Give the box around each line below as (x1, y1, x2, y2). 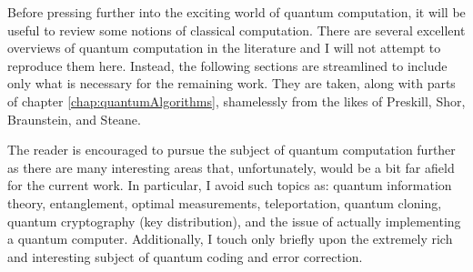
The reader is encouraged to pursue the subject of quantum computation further (7, 140, 456, 159)
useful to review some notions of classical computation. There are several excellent (7, 20, 466, 39)
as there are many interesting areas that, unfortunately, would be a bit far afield (7, 157, 455, 176)
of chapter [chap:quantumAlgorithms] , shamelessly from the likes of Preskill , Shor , (7, 91, 466, 110)
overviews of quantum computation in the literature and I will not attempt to (7, 38, 441, 57)
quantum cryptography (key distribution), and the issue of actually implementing (7, 211, 461, 230)
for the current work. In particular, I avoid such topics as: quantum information (7, 176, 452, 195)
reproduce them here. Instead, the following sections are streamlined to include (7, 55, 448, 75)
